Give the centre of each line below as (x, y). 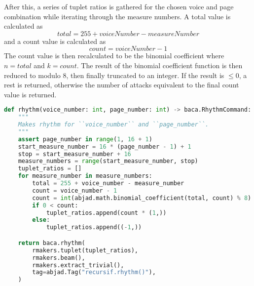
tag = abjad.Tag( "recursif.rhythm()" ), (94, 272)
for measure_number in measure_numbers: (85, 176)
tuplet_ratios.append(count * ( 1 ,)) (106, 213)
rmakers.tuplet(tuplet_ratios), (85, 250)
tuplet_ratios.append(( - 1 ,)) (94, 227)
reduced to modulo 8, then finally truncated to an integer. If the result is (114, 75)
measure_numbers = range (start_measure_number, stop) (108, 161)
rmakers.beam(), (59, 258)
